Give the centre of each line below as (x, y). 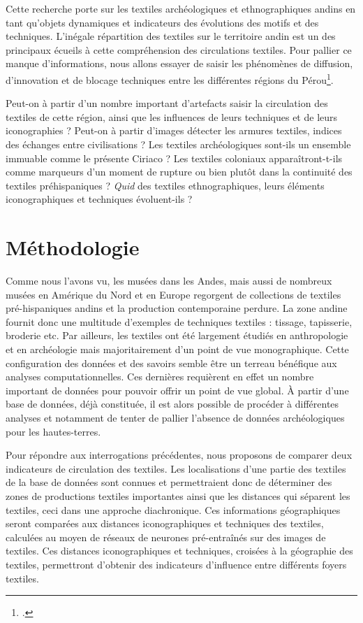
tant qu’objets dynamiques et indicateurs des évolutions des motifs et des (162, 22)
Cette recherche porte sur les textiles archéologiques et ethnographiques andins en (181, 8)
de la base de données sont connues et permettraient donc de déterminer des (169, 482)
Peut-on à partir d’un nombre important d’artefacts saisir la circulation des (167, 103)
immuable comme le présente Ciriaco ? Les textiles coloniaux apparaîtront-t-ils (174, 158)
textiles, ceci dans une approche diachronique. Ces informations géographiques (173, 509)
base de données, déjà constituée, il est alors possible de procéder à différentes (172, 404)
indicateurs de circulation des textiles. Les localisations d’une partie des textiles (176, 468)
